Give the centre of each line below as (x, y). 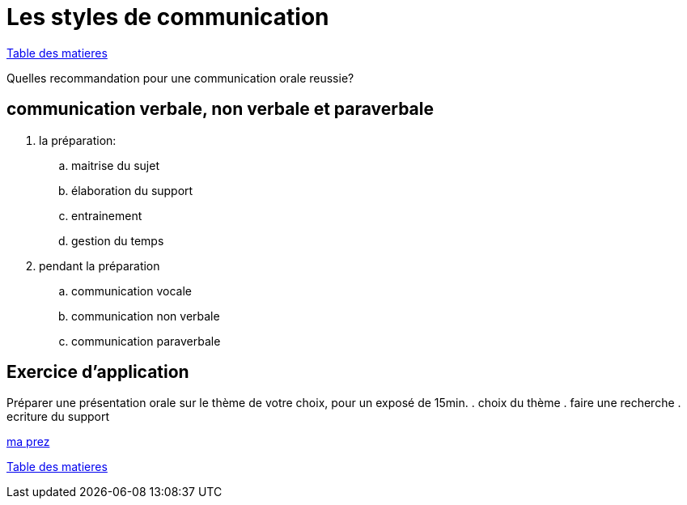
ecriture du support (58, 417)
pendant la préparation (100, 265)
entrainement (107, 215)
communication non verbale (146, 316)
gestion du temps (118, 240)
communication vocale (131, 291)
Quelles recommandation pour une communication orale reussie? (180, 78)
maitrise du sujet (115, 165)
